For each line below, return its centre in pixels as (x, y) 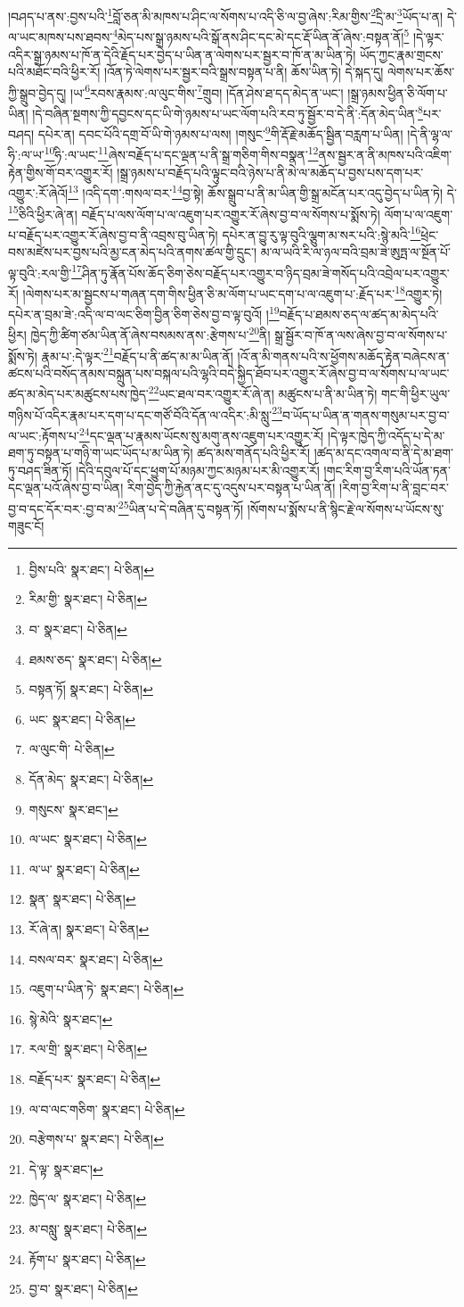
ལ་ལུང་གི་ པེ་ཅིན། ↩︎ (72, 749)
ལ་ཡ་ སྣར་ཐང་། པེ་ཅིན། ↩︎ (84, 869)
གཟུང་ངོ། (26, 526)
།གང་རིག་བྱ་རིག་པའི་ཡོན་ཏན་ (387, 470)
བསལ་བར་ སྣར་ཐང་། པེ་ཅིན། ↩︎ (96, 959)
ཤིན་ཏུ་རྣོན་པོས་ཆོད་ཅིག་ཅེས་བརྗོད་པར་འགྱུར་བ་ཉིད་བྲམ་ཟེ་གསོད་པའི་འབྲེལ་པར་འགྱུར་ (265, 273)
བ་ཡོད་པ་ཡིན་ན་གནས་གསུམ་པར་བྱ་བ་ (366, 414)
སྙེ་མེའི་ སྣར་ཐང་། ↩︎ (71, 1018)
